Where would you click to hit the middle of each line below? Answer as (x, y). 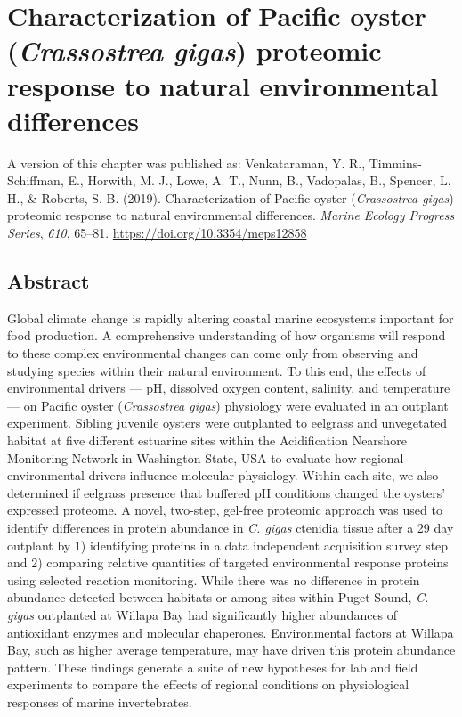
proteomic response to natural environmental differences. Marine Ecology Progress (231, 215)
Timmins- (395, 163)
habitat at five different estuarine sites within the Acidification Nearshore (207, 440)
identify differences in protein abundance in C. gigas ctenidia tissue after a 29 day (231, 527)
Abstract (49, 281)
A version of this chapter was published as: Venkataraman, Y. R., (186, 163)
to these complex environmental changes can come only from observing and (213, 353)
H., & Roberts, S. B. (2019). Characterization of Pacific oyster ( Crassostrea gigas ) (231, 197)
